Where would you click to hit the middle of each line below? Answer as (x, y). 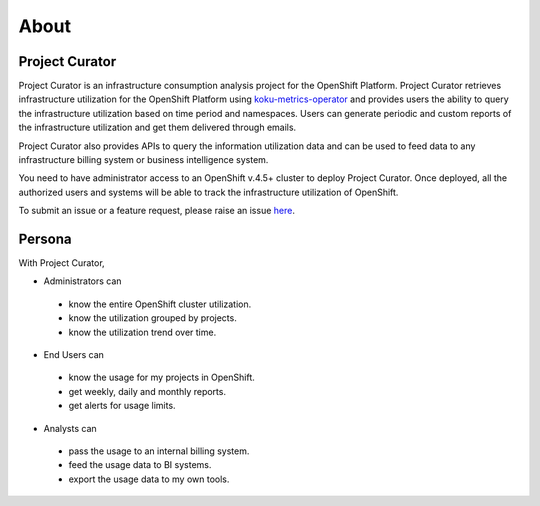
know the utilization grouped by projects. (152, 318)
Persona (45, 239)
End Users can (74, 355)
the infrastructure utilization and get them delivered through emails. (157, 127)
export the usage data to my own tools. (149, 479)
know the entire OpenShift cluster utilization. (160, 304)
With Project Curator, (61, 263)
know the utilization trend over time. (142, 332)
